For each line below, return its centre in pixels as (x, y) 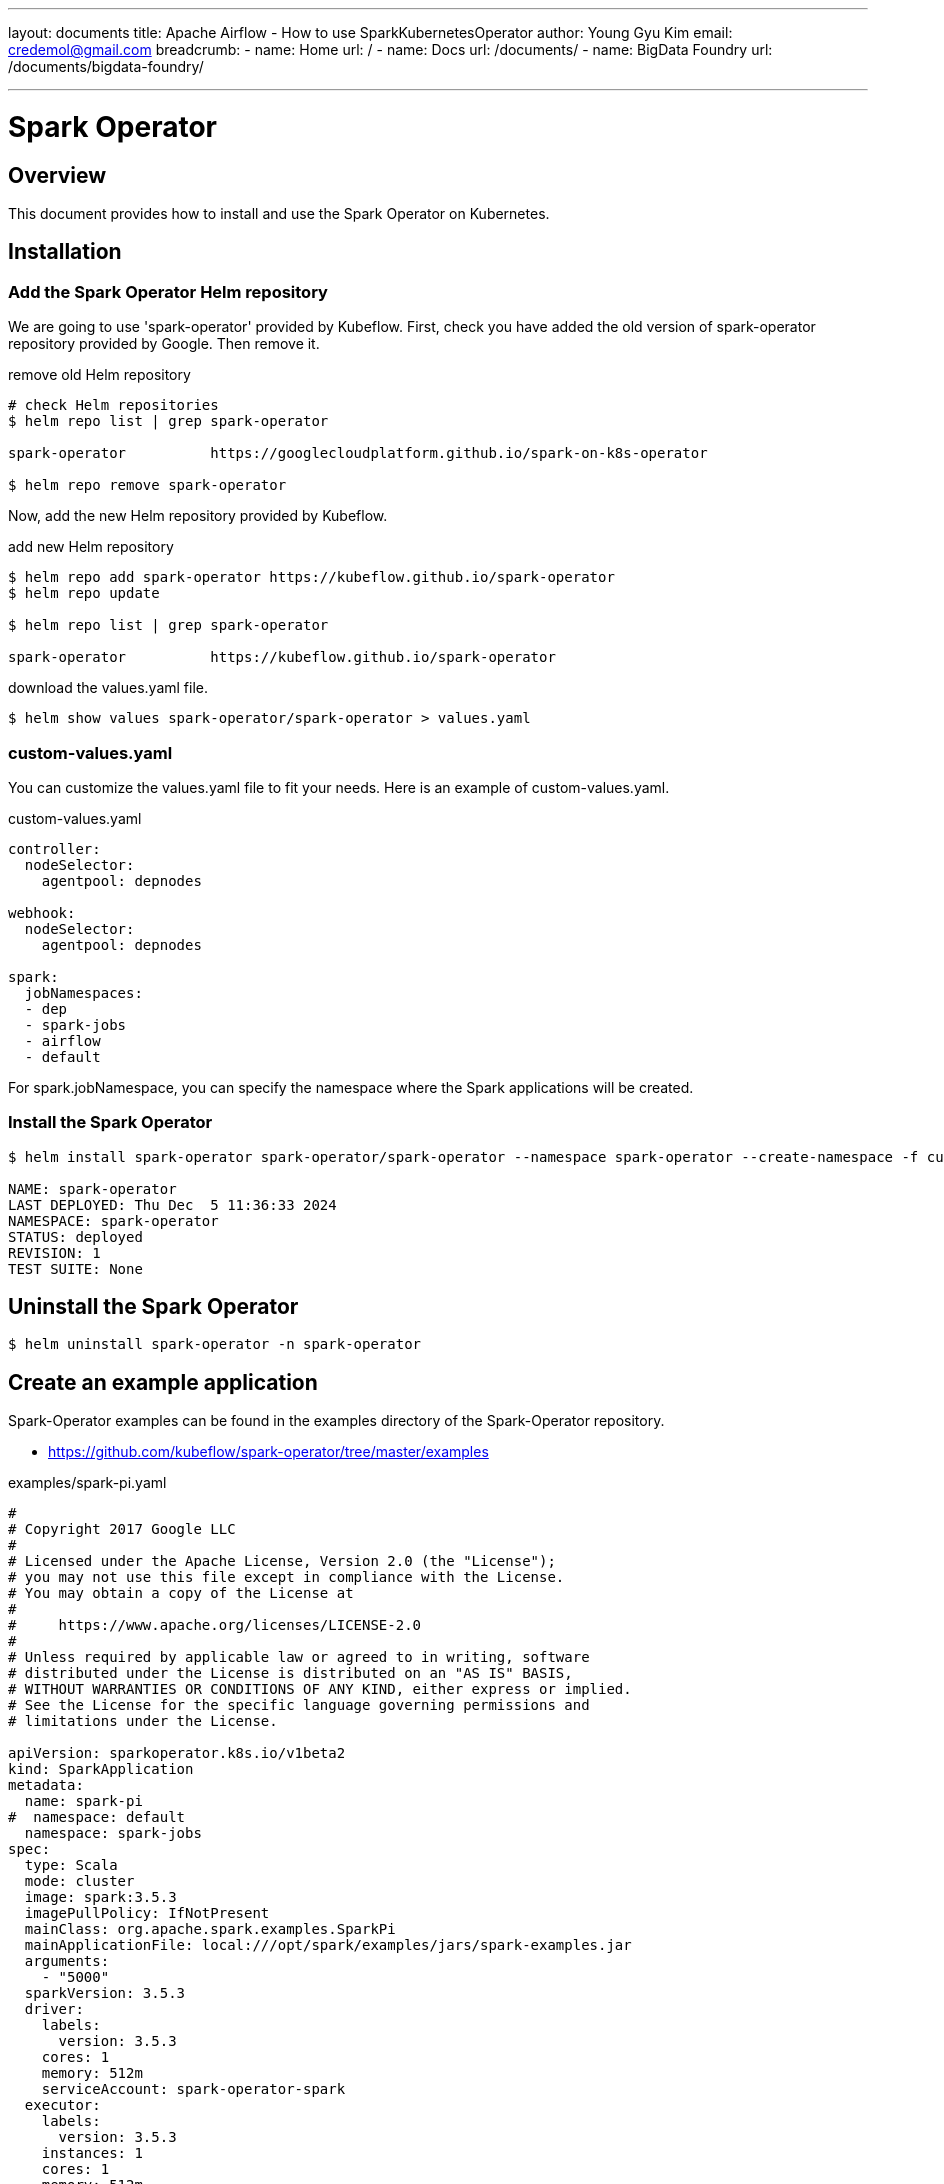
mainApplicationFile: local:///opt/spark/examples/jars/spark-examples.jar (328, 1945)
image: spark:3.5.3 (100, 1897)
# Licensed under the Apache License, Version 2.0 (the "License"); (282, 1561)
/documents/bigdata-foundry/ (106, 66)
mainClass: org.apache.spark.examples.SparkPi (210, 1929)
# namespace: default (97, 1817)
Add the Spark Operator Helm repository (168, 291)
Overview (57, 175)
